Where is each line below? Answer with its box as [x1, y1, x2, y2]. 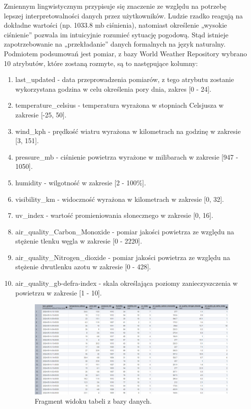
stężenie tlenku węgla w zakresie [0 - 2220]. [15, 236, 142, 246]
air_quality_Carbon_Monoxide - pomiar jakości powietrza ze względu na [15, 226, 234, 236]
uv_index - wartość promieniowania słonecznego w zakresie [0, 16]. [15, 210, 213, 220]
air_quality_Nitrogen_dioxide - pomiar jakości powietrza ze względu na [15, 252, 230, 262]
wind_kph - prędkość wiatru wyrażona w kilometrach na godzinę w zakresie [15, 126, 241, 136]
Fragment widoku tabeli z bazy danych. [34, 396, 152, 406]
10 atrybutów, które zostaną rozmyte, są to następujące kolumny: [4, 58, 198, 68]
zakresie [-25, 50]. [15, 109, 67, 119]
